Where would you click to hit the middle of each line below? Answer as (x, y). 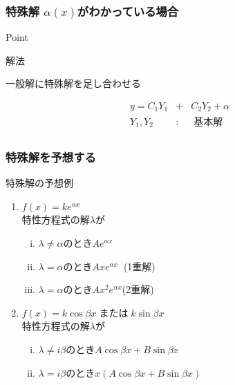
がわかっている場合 (128, 11)
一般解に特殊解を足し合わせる (73, 83)
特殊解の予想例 (39, 183)
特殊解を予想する (51, 157)
